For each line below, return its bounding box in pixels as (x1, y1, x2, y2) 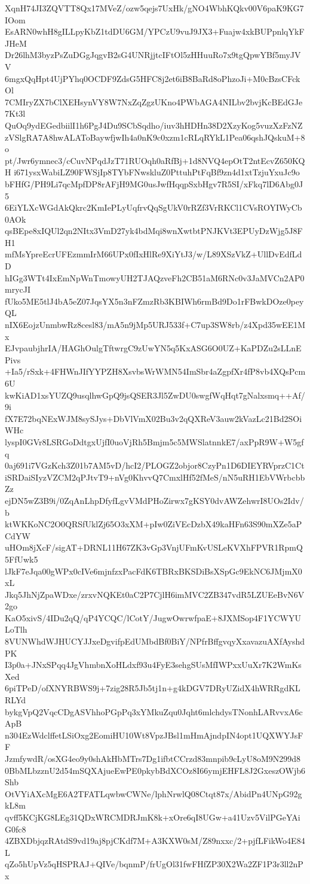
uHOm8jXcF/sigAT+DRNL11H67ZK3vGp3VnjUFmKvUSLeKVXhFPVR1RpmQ (5, 541, 303, 554)
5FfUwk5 (5, 552, 38, 565)
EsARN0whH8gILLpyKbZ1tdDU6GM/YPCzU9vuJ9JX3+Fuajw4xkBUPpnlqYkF (5, 25, 305, 38)
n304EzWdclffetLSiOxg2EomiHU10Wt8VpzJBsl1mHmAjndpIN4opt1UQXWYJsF (5, 728, 303, 741)
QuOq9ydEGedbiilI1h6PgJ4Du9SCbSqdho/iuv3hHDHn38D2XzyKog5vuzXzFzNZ (5, 119, 303, 131)
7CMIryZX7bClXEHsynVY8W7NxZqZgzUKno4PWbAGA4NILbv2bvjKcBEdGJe (5, 95, 303, 108)
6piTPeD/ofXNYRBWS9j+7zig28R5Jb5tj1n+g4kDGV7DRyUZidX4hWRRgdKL (5, 682, 300, 694)
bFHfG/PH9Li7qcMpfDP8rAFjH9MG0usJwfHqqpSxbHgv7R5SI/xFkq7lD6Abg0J (5, 177, 303, 190)
